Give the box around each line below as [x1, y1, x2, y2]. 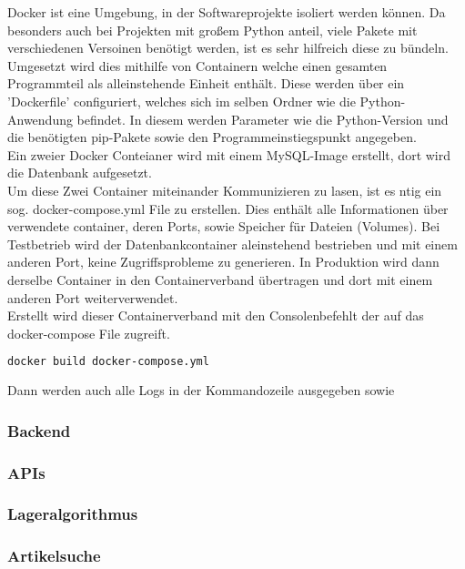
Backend [7, 419, 71, 442]
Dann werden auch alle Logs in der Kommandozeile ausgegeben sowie [7, 381, 395, 400]
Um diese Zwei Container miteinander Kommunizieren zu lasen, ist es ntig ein [7, 180, 442, 199]
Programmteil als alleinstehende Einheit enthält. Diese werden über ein [7, 74, 405, 93]
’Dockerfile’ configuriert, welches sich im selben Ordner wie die [7, 91, 356, 110]
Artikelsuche [7, 544, 101, 567]
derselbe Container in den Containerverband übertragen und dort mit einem [7, 269, 433, 289]
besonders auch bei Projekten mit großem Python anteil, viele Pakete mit [7, 20, 418, 39]
